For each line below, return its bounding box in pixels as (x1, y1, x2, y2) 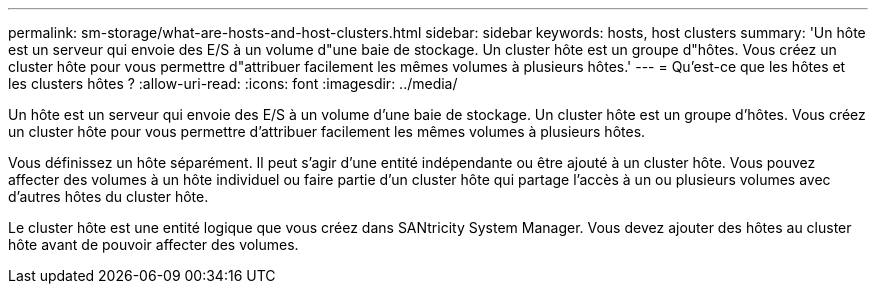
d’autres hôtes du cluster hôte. (8, 188, 209, 205)
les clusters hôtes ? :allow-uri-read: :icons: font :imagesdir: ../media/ (8, 75, 458, 92)
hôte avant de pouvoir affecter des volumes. (8, 236, 299, 253)
